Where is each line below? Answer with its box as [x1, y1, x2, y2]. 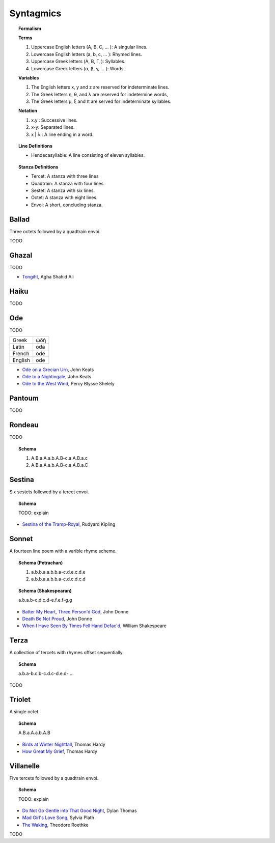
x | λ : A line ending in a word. [31, 131, 94, 137]
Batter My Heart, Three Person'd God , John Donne [22, 608, 129, 614]
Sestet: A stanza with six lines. [31, 187, 95, 193]
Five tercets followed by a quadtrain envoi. [9, 775, 99, 781]
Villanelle [9, 762, 40, 770]
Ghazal [9, 251, 33, 260]
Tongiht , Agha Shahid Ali [22, 274, 74, 280]
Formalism [18, 25, 42, 32]
